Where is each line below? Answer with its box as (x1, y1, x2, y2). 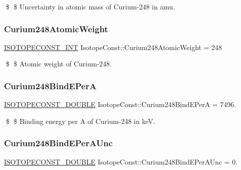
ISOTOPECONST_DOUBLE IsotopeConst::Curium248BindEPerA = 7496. (4, 99, 236, 110)
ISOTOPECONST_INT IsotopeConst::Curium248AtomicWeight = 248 (4, 42, 222, 52)
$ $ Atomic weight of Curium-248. (5, 58, 112, 69)
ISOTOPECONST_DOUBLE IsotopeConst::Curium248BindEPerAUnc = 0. (4, 156, 238, 167)
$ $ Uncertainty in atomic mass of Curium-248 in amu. (5, 1, 175, 11)
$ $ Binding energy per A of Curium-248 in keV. (5, 115, 156, 126)
